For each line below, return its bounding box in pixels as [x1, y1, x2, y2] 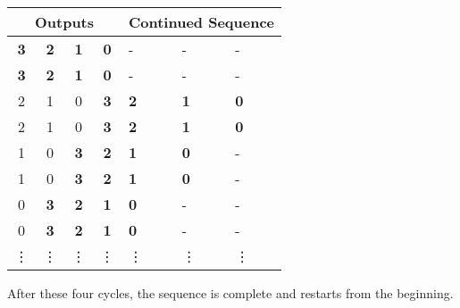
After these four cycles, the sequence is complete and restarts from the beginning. [7, 284, 454, 302]
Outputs [34, 12, 95, 32]
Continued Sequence [129, 12, 275, 32]
